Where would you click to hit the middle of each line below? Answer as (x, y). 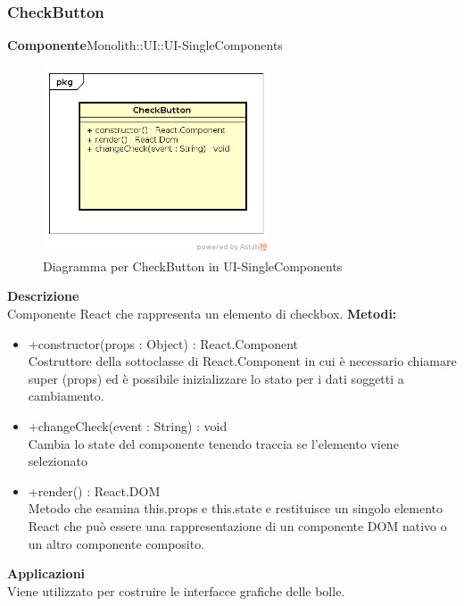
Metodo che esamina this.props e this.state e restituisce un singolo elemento (235, 508)
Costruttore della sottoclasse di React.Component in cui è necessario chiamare (242, 361)
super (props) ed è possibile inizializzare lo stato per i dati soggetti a (216, 378)
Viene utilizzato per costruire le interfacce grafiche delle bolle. (176, 590)
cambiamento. (66, 396)
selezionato (58, 461)
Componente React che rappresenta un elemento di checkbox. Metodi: (202, 314)
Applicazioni (46, 573)
